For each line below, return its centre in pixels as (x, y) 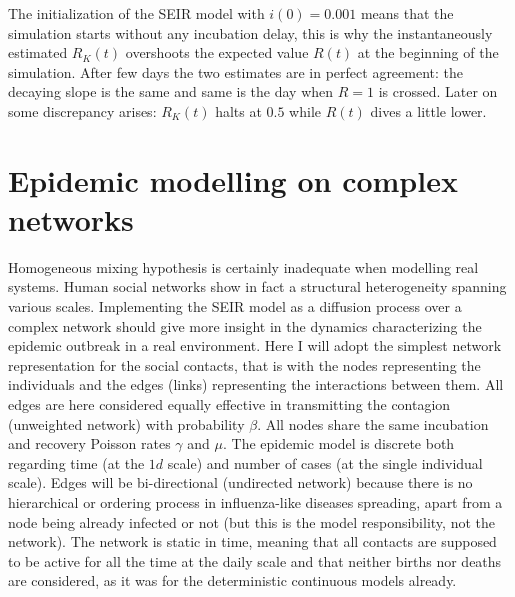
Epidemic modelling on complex (233, 179)
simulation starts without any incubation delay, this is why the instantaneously (250, 32)
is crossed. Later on (438, 91)
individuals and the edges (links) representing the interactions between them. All (256, 384)
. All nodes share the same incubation (373, 423)
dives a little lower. (428, 110)
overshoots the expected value (217, 52)
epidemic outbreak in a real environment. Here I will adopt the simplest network (255, 345)
